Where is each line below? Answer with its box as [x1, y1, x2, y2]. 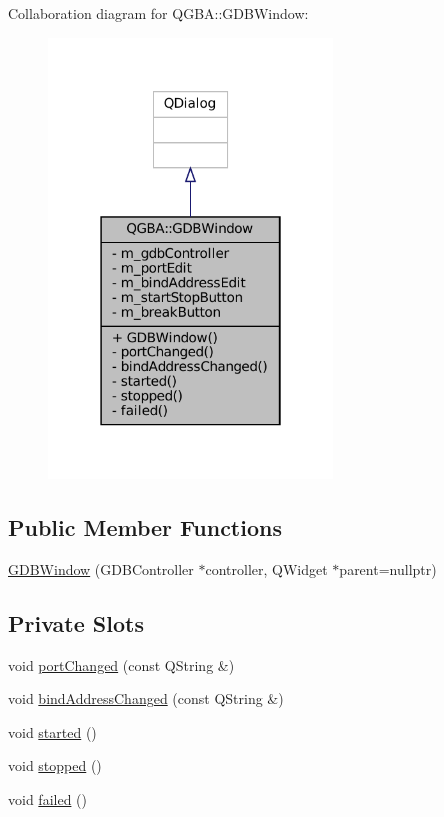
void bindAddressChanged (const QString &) [8, 688, 284, 709]
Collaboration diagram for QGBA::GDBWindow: [8, 3, 309, 23]
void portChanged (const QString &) [8, 654, 235, 675]
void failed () [8, 788, 87, 809]
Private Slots [8, 607, 144, 638]
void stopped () [8, 755, 102, 776]
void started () [8, 721, 97, 742]
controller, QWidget [205, 558, 328, 579]
